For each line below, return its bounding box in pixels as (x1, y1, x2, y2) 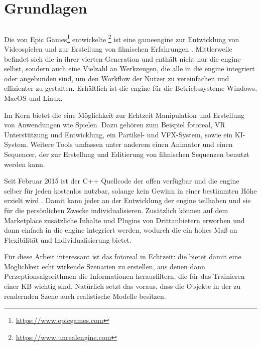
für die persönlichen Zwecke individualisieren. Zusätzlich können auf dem (4, 205, 228, 215)
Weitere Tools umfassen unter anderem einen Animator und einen (30, 139, 233, 149)
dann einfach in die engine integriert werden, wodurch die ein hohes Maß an (4, 225, 237, 235)
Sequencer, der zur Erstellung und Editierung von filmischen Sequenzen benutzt (4, 148, 249, 159)
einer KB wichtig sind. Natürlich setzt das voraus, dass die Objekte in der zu (4, 281, 241, 291)
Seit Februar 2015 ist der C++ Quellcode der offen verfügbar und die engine (4, 176, 239, 186)
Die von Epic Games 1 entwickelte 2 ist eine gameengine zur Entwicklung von (4, 32, 239, 44)
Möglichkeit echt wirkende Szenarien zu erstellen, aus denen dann (4, 261, 205, 271)
